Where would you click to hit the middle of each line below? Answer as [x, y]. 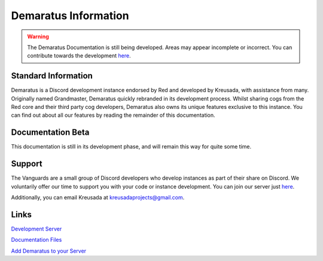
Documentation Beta [50, 133]
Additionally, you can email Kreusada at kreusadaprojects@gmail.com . [98, 197]
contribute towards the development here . [79, 56]
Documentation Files [36, 240]
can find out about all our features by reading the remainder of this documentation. [113, 115]
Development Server [36, 229]
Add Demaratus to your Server [49, 251]
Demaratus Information [70, 16]
